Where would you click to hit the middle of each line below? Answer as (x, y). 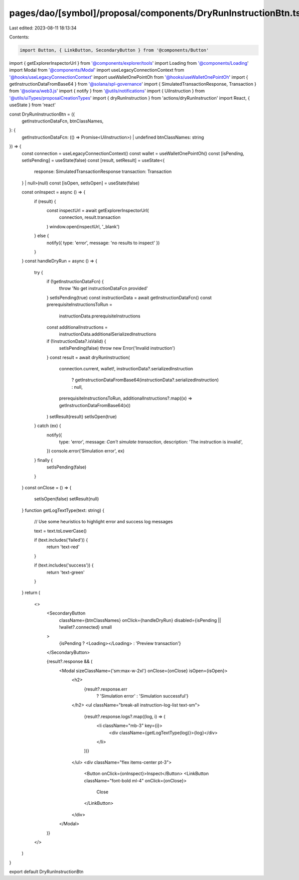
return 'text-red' (63, 547)
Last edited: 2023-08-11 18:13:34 (43, 28)
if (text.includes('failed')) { (61, 540)
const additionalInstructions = (77, 327)
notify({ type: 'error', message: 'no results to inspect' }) (103, 243)
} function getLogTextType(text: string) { (63, 510)
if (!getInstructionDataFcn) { (75, 282)
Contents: (19, 37)
